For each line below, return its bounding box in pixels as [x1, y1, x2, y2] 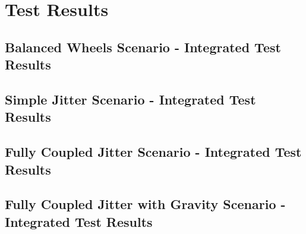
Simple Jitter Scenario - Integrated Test [5, 90, 256, 108]
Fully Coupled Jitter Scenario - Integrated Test [5, 143, 302, 161]
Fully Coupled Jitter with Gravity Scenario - [5, 195, 286, 213]
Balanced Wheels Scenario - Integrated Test [5, 37, 281, 56]
